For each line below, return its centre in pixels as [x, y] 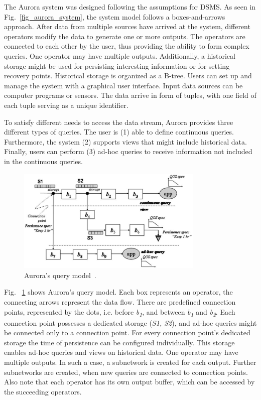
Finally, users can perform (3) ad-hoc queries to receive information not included [128, 151]
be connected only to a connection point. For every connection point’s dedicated [127, 332]
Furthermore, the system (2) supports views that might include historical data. [125, 141]
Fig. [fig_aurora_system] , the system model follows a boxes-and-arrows [115, 16]
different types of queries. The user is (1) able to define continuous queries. [119, 132]
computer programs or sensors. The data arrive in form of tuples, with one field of [130, 95]
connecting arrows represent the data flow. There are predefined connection [120, 301]
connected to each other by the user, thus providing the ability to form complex [127, 46]
